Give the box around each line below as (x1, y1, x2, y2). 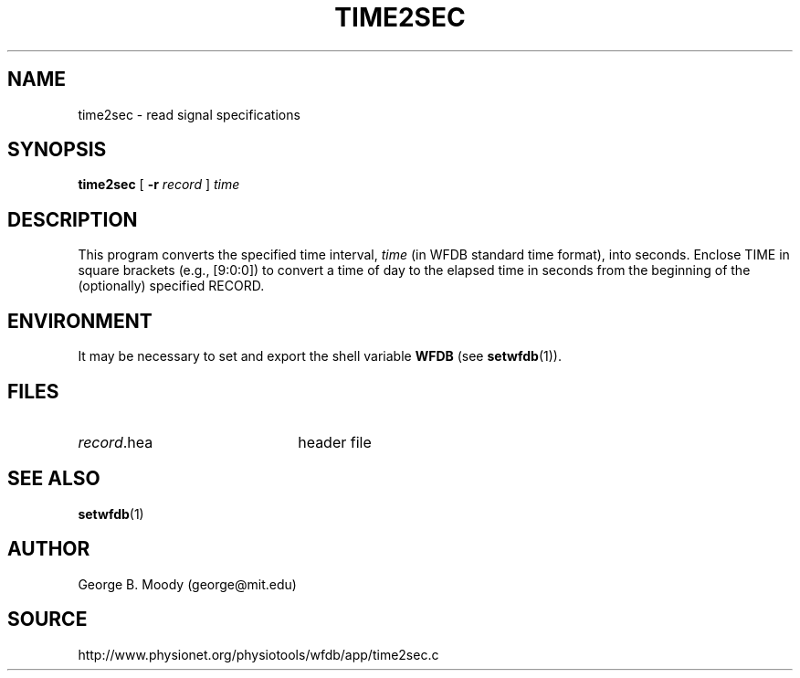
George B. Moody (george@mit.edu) (78, 576, 297, 592)
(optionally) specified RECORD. (78, 278, 265, 294)
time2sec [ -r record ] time (78, 176, 240, 193)
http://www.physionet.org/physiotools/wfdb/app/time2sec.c (78, 646, 439, 662)
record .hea (78, 432, 153, 451)
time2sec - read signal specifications (78, 106, 300, 122)
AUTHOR (7, 537, 90, 561)
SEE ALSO (7, 467, 100, 491)
